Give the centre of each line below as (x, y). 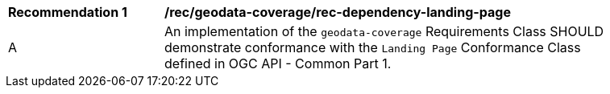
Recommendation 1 (68, 12)
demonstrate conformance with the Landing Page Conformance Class (373, 47)
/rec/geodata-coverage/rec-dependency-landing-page (338, 12)
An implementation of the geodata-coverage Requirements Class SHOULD (384, 31)
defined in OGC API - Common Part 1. (278, 63)
